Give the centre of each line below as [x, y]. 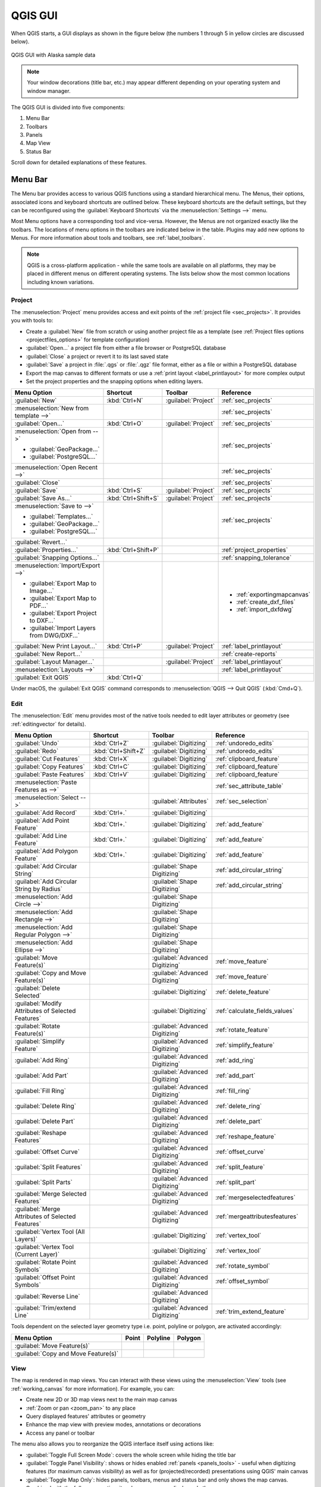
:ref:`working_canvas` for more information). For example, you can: [93, 1388]
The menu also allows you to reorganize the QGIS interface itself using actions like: [112, 1444]
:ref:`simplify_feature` [245, 1045]
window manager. [49, 91]
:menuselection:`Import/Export [57, 566]
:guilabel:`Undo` [37, 743]
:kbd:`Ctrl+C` [111, 767]
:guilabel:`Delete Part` [45, 1121]
